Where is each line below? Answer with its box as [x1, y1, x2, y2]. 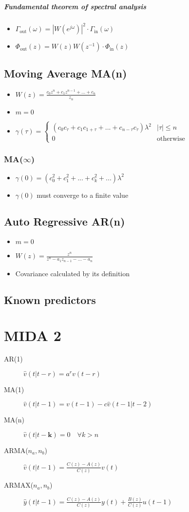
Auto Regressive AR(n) [4, 213, 125, 228]
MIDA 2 [4, 325, 61, 345]
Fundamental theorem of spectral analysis [4, 1, 147, 11]
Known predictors [4, 292, 96, 307]
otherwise [157, 135, 185, 143]
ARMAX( [4, 480, 34, 490]
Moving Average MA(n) [4, 66, 127, 81]
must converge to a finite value [37, 190, 129, 200]
